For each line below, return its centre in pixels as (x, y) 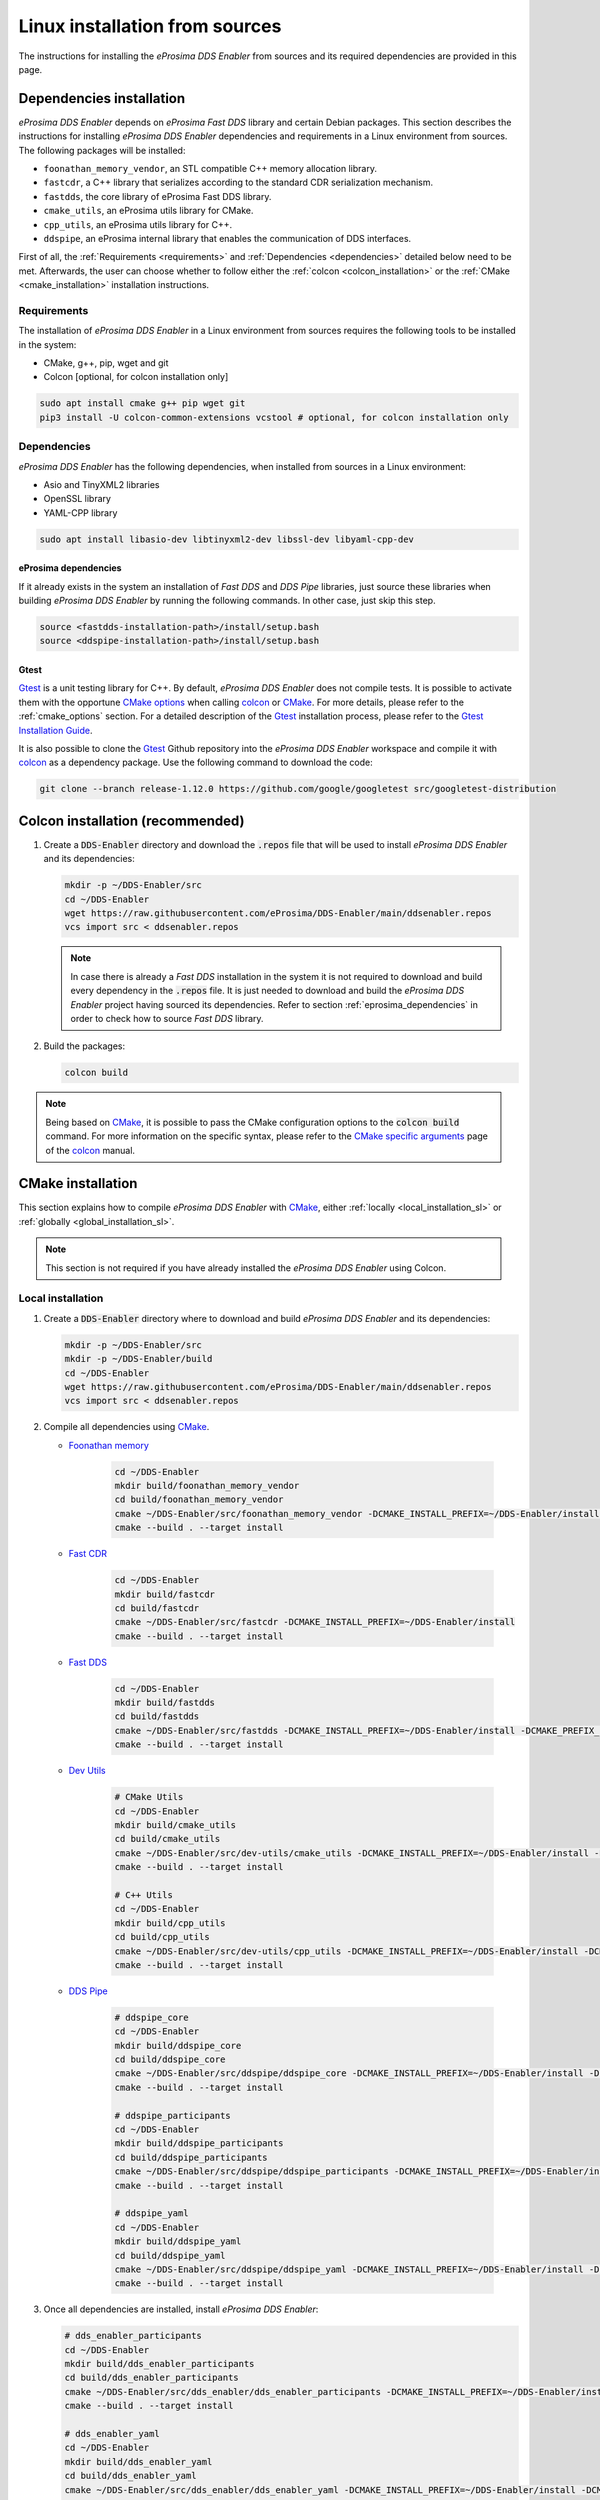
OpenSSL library (77, 499)
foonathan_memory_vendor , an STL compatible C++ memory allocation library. (210, 169)
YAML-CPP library (80, 512)
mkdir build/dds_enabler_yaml (138, 2461)
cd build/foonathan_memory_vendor (199, 1499)
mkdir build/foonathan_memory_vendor (207, 1486)
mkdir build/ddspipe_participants (199, 2143)
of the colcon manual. (90, 1150)
